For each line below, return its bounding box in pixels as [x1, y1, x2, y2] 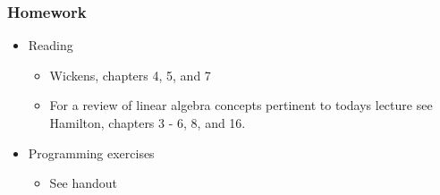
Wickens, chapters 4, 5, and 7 [49, 65, 211, 84]
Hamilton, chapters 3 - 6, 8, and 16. [49, 114, 246, 131]
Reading [28, 36, 73, 55]
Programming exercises [28, 143, 155, 162]
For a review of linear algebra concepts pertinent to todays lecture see [49, 96, 433, 114]
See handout [49, 174, 118, 192]
